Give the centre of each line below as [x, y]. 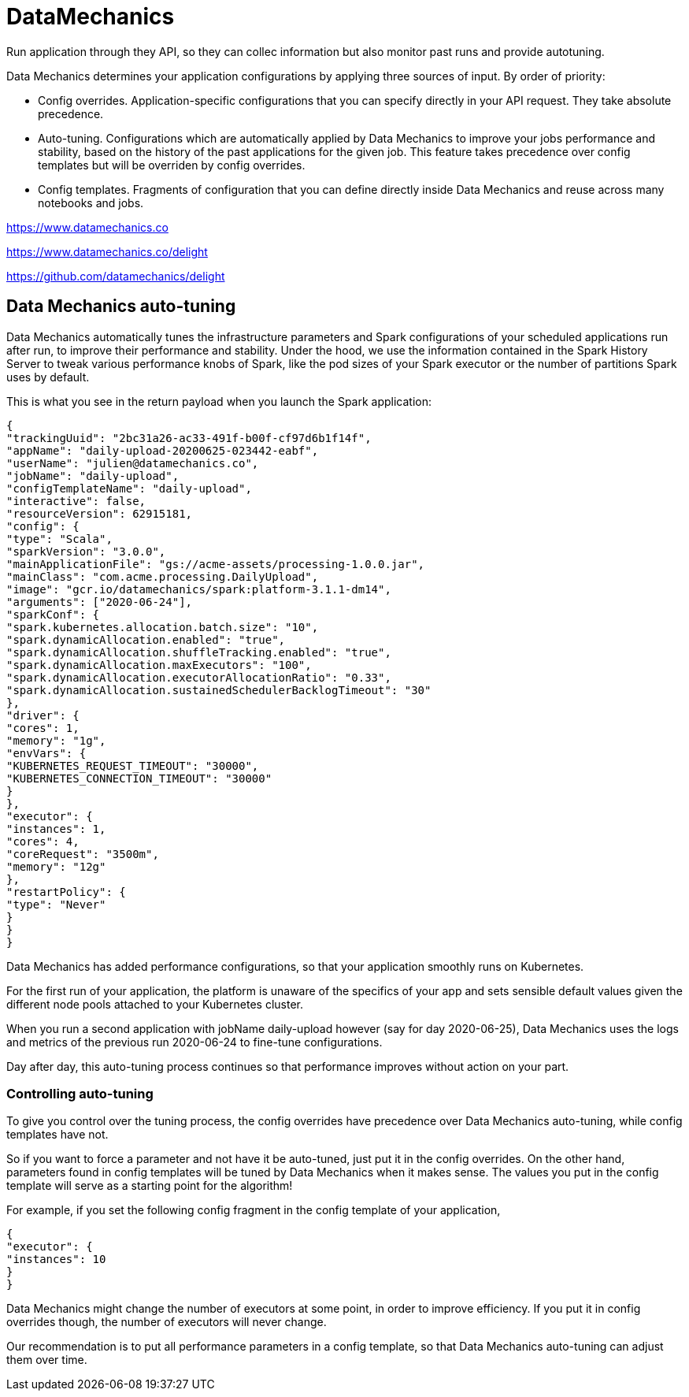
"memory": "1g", [56, 740]
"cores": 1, [43, 728]
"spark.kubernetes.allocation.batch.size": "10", [163, 627]
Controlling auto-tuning [80, 1093]
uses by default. [48, 377]
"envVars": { [46, 753]
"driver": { [43, 715]
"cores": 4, [43, 841]
